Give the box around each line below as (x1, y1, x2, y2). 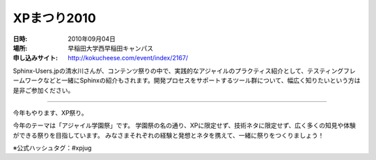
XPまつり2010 (13, 10, 97, 26)
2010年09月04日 (68, 35, 116, 43)
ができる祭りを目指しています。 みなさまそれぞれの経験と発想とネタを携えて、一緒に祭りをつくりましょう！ (13, 131, 324, 139)
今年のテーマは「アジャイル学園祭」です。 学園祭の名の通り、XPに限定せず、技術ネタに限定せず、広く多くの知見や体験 (13, 121, 357, 130)
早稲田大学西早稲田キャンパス (68, 44, 153, 52)
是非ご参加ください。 (13, 86, 75, 94)
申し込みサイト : (13, 54, 58, 62)
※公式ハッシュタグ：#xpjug (13, 144, 92, 152)
